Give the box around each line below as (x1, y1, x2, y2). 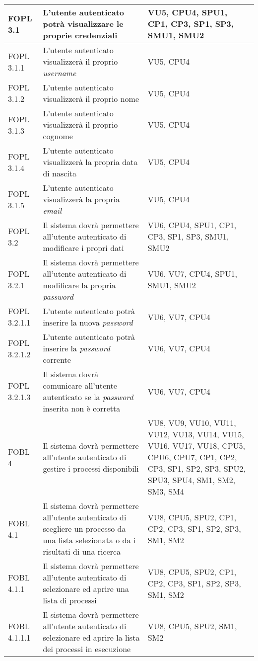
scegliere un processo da (43, 523, 126, 534)
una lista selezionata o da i (43, 534, 136, 546)
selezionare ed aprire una (43, 583, 129, 594)
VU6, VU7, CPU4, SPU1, (147, 268, 237, 279)
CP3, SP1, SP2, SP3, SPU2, (147, 463, 246, 474)
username (43, 67, 76, 79)
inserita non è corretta (43, 403, 121, 414)
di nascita (43, 167, 77, 179)
